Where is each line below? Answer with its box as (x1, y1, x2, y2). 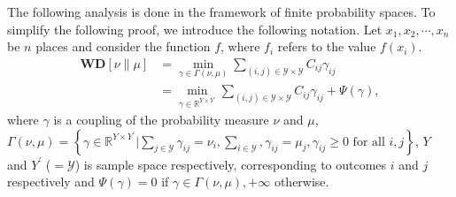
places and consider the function (35, 37, 211, 56)
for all (352, 135, 385, 148)
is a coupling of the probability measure (53, 110, 269, 129)
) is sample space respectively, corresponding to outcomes (74, 155, 387, 173)
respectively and (7, 172, 95, 191)
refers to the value (277, 37, 376, 56)
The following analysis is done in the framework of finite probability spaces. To (7, 3, 436, 20)
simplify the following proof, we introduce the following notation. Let (7, 19, 383, 38)
